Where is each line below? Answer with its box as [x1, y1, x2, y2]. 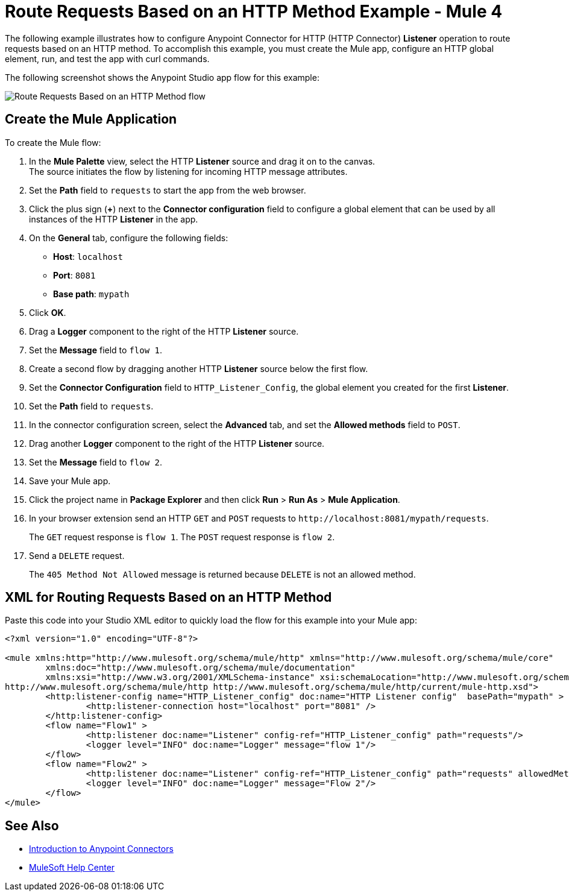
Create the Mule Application [5, 112, 177, 127]
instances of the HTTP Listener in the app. [29, 213, 198, 224]
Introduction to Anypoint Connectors [29, 844, 174, 854]
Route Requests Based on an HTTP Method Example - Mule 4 [5, 1, 503, 22]
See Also [5, 818, 59, 833]
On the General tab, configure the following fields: [29, 232, 228, 243]
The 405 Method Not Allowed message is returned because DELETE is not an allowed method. [29, 569, 416, 579]
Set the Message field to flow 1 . [29, 344, 162, 355]
